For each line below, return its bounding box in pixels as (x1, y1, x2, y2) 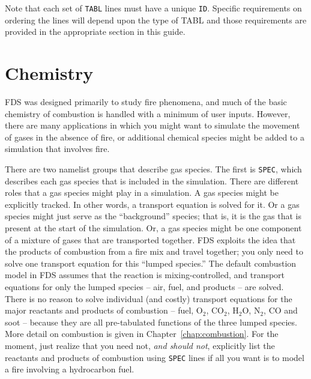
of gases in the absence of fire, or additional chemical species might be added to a (5, 130, 304, 143)
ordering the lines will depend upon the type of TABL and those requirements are (5, 13, 307, 26)
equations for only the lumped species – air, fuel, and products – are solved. (5, 280, 284, 293)
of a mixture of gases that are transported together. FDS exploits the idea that (5, 233, 296, 246)
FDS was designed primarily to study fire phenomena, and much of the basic (5, 95, 287, 108)
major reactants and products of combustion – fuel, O (5, 304, 203, 317)
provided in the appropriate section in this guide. (5, 25, 186, 38)
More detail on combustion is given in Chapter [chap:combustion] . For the (5, 327, 279, 340)
